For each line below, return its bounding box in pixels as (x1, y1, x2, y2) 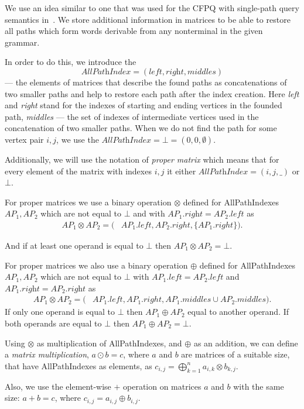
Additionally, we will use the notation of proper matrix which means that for (5, 153, 279, 165)
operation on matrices (123, 380, 201, 392)
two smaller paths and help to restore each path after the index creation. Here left (5, 87, 299, 99)
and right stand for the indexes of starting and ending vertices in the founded (5, 99, 282, 111)
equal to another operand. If (187, 305, 289, 318)
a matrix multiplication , (5, 348, 89, 360)
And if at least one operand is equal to (5, 239, 144, 251)
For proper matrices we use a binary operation (5, 195, 172, 208)
